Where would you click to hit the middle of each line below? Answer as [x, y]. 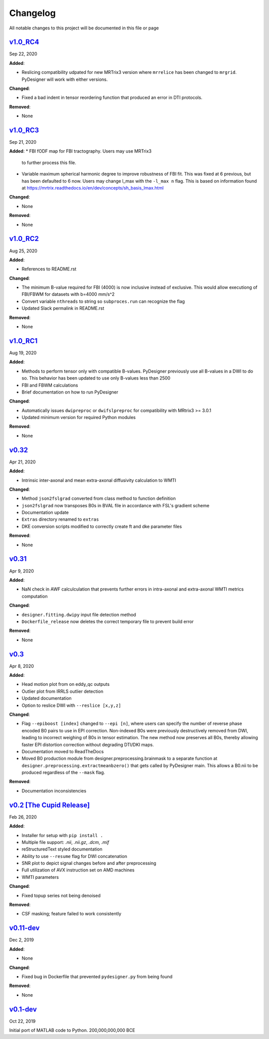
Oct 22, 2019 [22, 1021]
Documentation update [45, 513]
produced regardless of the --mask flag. [64, 773]
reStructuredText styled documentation [62, 849]
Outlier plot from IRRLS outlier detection [63, 691]
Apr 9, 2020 [22, 571]
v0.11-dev [24, 928]
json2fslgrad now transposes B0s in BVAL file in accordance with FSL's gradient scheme [116, 505]
